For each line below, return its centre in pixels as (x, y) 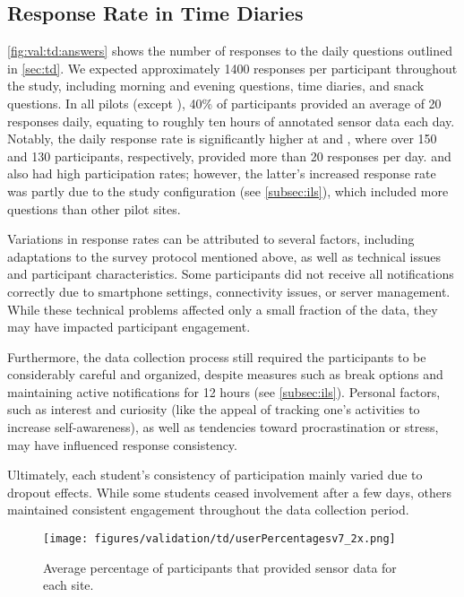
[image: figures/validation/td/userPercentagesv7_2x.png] (219, 539)
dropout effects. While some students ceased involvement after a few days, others (230, 492)
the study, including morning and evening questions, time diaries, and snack (216, 86)
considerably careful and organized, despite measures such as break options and (225, 374)
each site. (69, 585)
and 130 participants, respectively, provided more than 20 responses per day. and (229, 156)
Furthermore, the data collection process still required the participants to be (217, 356)
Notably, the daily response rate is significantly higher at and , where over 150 (222, 138)
